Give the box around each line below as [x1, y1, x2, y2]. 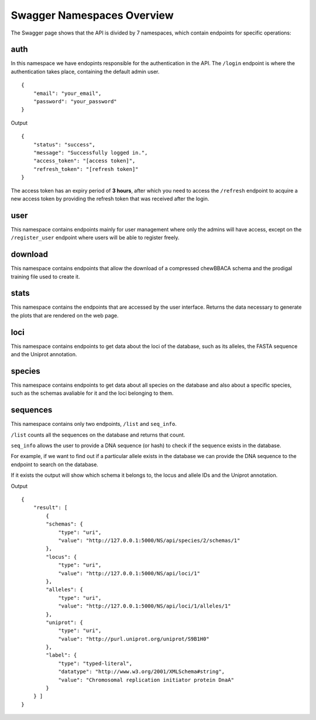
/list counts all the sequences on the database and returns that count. [11, 431, 186, 438]
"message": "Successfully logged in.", [33, 149, 148, 156]
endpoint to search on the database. [11, 460, 99, 468]
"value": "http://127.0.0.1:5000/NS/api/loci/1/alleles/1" [58, 603, 231, 609]
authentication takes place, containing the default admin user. [11, 68, 160, 75]
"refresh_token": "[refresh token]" [33, 166, 139, 172]
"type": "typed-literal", [58, 660, 133, 667]
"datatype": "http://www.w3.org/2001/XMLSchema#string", [58, 668, 225, 675]
